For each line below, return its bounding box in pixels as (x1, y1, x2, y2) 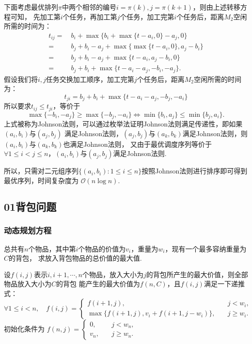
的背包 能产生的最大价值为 (56, 279, 140, 289)
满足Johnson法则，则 (182, 128, 248, 138)
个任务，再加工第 (63, 11, 117, 21)
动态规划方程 (4, 224, 52, 236)
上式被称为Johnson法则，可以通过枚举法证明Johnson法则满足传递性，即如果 (4, 119, 243, 129)
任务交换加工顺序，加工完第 (46, 74, 134, 84)
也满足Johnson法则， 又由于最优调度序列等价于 (63, 139, 212, 149)
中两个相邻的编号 (62, 2, 116, 12)
